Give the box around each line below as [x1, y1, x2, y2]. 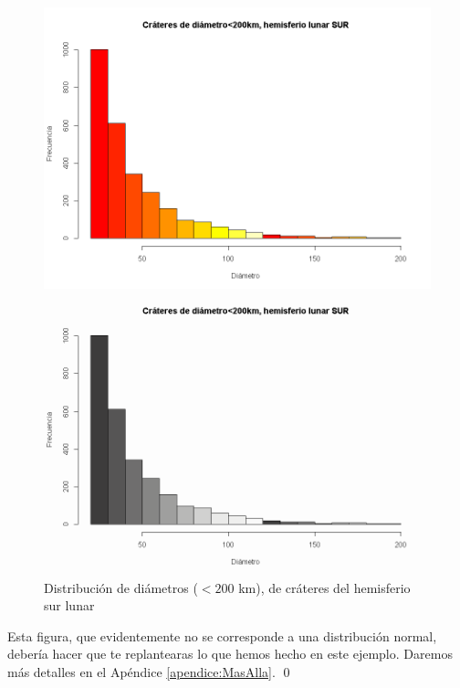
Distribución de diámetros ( [44, 577, 198, 597]
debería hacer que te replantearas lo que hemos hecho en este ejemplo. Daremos [7, 644, 453, 663]
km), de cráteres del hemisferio [238, 577, 411, 597]
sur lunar [44, 596, 95, 615]
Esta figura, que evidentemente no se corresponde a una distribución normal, [7, 626, 437, 645]
